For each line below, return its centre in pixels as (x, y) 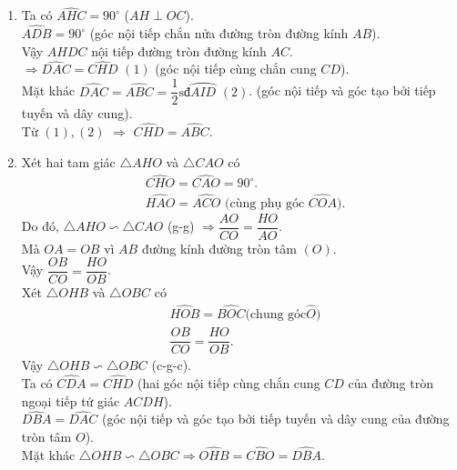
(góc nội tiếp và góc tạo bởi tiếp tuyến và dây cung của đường (275, 419)
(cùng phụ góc (265, 203)
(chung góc (276, 315)
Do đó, (40, 226)
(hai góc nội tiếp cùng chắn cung (228, 383)
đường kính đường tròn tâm (219, 248)
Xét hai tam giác (68, 161)
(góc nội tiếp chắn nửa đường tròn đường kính (219, 33)
